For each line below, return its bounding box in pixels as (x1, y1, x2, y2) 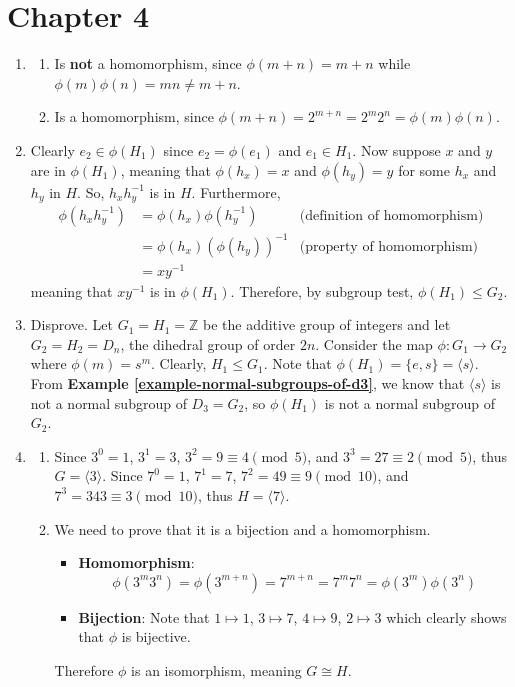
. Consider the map (315, 333, 433, 354)
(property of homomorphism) (299, 239, 479, 254)
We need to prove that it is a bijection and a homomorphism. (54, 518, 431, 539)
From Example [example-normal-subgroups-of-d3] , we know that (30, 373, 465, 393)
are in (30, 159, 66, 180)
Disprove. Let (30, 314, 113, 335)
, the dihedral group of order (120, 333, 296, 354)
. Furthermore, (191, 181, 281, 202)
